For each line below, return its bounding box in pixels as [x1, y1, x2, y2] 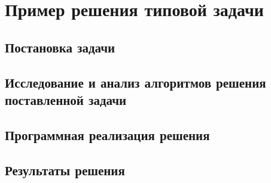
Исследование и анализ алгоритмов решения [5, 73, 266, 91]
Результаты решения [5, 160, 125, 179]
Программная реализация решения [5, 125, 210, 144]
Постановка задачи [5, 38, 115, 56]
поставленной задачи [5, 90, 127, 108]
